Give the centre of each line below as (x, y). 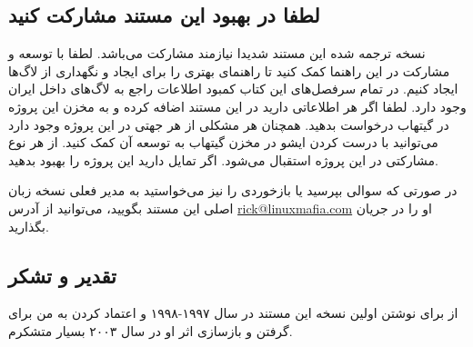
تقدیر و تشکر (62, 275)
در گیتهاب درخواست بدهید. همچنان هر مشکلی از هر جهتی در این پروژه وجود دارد (229, 124)
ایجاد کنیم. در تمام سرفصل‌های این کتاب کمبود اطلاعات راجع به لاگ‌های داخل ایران (233, 89)
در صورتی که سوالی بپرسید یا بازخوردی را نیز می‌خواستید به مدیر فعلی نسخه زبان (233, 190)
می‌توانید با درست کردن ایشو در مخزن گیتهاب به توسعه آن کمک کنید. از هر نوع (223, 142)
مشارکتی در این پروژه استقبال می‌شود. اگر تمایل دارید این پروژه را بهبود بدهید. (223, 159)
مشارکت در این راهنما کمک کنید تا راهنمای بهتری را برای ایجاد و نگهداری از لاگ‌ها (229, 70)
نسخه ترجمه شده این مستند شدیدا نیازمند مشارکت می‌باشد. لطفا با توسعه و (217, 53)
